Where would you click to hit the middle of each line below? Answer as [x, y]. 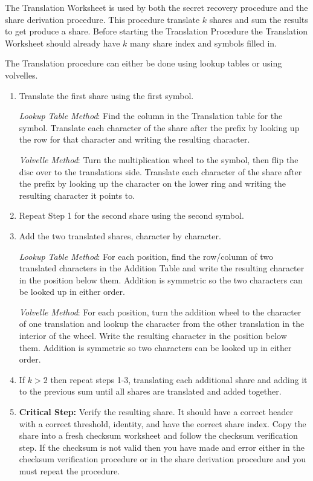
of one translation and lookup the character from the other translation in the [162, 324]
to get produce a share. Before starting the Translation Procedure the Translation [156, 31]
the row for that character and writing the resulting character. [134, 139]
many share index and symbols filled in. [203, 43]
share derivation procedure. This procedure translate [102, 19]
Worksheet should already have [63, 43]
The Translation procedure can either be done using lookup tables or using [144, 63]
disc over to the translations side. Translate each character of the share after [160, 171]
